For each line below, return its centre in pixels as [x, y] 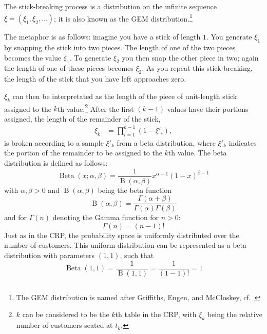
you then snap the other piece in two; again [190, 57]
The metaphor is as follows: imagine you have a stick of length [102, 37]
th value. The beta [197, 153]
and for [16, 217]
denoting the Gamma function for [106, 217]
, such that [137, 255]
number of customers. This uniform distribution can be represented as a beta [126, 245]
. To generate [90, 57]
